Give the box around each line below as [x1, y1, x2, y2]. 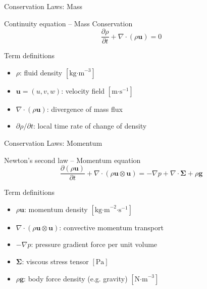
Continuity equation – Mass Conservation [4, 18, 133, 28]
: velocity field [61, 85, 105, 96]
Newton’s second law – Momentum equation [4, 154, 141, 165]
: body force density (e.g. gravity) [24, 273, 128, 283]
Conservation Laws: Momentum [4, 138, 102, 148]
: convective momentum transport [59, 222, 164, 232]
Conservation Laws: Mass [4, 1, 82, 11]
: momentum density [24, 203, 88, 214]
